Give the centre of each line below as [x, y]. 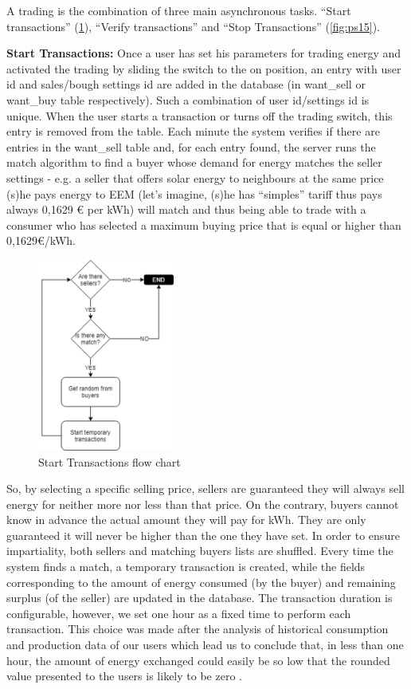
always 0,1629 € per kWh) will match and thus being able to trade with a [186, 209]
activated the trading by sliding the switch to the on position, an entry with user [204, 68]
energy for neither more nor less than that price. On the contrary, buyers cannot [203, 504]
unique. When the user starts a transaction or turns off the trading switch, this [200, 115]
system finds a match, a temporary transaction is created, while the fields [186, 567]
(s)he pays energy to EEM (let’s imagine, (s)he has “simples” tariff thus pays [194, 193]
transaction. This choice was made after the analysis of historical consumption [198, 629]
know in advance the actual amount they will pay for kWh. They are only [186, 520]
